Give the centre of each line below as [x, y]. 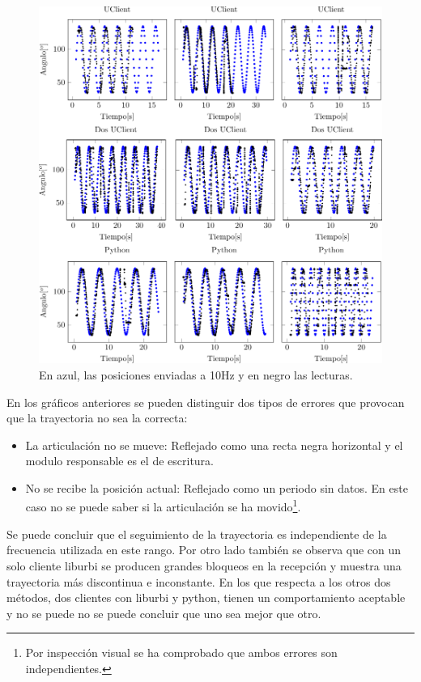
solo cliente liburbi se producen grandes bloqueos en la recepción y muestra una [204, 565]
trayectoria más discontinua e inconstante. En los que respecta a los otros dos [199, 581]
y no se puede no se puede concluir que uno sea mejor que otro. [164, 613]
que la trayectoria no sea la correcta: [97, 418]
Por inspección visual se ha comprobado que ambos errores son [181, 652]
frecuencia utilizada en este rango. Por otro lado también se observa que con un [204, 550]
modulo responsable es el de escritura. [119, 461]
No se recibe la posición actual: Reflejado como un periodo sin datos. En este [217, 487]
